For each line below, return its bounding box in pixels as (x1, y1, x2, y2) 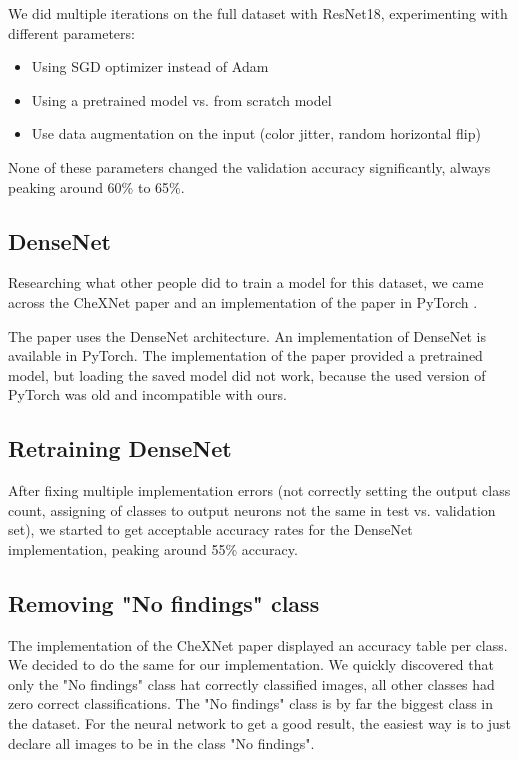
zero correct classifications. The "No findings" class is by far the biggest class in (8, 693, 493, 714)
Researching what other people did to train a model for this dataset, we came (8, 272, 484, 293)
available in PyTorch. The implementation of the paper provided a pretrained (8, 345, 483, 366)
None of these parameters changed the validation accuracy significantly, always (8, 156, 491, 177)
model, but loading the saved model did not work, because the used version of (8, 364, 486, 385)
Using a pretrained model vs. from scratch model (31, 89, 332, 110)
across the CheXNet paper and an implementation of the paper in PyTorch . (8, 291, 478, 312)
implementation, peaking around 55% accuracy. (8, 538, 298, 559)
